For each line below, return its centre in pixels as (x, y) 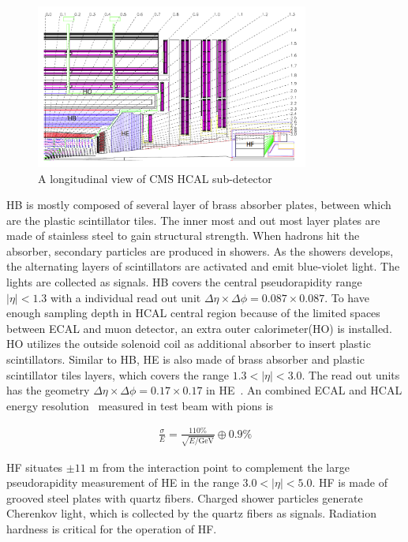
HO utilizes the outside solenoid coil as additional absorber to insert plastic (189, 344)
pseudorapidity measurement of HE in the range (123, 482)
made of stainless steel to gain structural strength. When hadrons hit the (183, 235)
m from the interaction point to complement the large (219, 467)
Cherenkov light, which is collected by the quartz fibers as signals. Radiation (191, 513)
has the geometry (48, 390)
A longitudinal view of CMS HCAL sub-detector (155, 178)
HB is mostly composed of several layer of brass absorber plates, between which (199, 205)
